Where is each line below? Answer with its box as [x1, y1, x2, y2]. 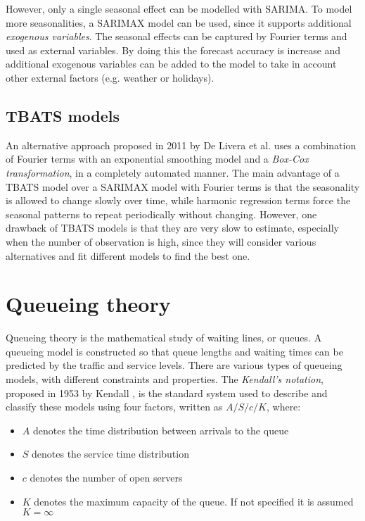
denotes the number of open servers [30, 470, 183, 484]
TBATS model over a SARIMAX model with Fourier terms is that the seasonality [6, 179, 360, 194]
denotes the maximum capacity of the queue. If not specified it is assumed [34, 494, 354, 508]
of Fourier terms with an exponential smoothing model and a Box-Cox [6, 151, 309, 166]
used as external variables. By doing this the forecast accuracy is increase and [6, 42, 341, 57]
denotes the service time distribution [32, 446, 189, 461]
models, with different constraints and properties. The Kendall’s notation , [6, 372, 324, 387]
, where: [266, 399, 301, 414]
